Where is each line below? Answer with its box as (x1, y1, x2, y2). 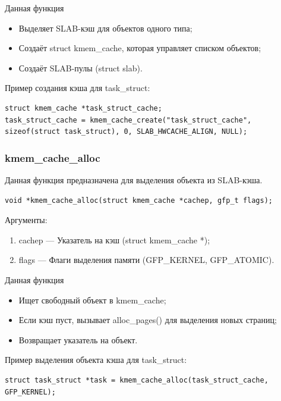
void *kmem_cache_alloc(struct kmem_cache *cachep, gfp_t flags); (5, 196, 273, 205)
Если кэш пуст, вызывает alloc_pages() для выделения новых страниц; (18, 314, 277, 326)
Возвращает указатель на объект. (18, 333, 138, 346)
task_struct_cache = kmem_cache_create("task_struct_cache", (5, 115, 252, 124)
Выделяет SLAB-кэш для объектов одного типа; (18, 21, 192, 34)
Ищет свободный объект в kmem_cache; (18, 293, 166, 306)
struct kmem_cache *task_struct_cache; (5, 104, 162, 112)
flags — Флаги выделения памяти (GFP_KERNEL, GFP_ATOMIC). (18, 253, 274, 266)
